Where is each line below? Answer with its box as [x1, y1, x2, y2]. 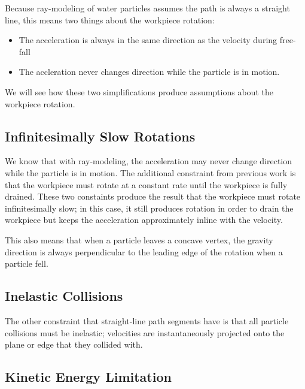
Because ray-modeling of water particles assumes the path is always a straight [5, 2, 290, 14]
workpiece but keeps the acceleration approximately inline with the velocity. [5, 213, 283, 226]
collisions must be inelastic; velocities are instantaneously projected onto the [5, 326, 285, 339]
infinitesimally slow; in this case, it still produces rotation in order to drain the [5, 201, 294, 214]
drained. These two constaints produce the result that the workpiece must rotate [5, 190, 301, 203]
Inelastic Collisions [5, 287, 123, 305]
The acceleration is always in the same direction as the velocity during [19, 34, 277, 46]
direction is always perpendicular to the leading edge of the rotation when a [5, 245, 283, 258]
